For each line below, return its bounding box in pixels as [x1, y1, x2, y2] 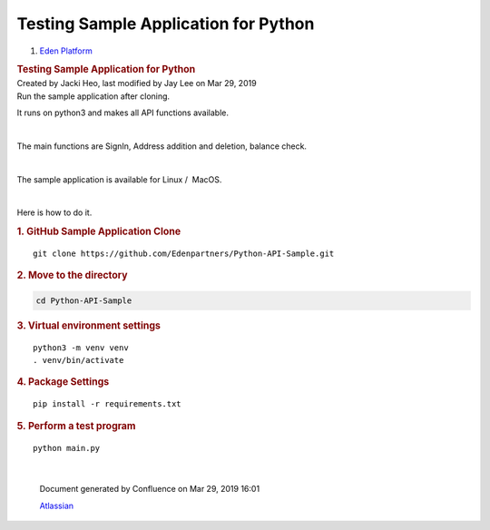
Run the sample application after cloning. [16, 91, 171, 102]
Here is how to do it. [16, 207, 93, 218]
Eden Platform [39, 45, 93, 56]
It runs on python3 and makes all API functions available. [16, 107, 230, 118]
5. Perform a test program [16, 419, 136, 432]
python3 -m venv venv [33, 342, 129, 353]
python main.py [33, 443, 101, 453]
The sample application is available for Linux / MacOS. [16, 173, 222, 185]
